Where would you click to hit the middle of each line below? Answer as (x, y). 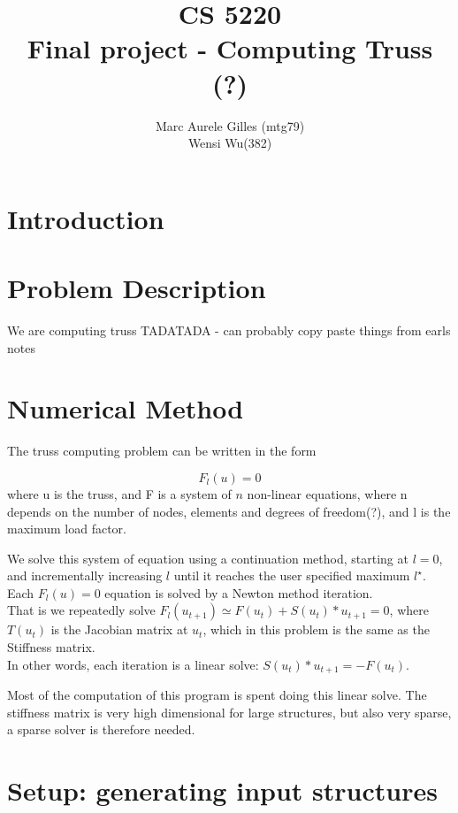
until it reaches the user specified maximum (292, 575)
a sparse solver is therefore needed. (101, 729)
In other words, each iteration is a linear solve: (133, 664)
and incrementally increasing (85, 575)
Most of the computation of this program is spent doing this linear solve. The (217, 695)
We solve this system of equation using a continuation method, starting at (208, 558)
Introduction (86, 218)
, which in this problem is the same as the (316, 629)
